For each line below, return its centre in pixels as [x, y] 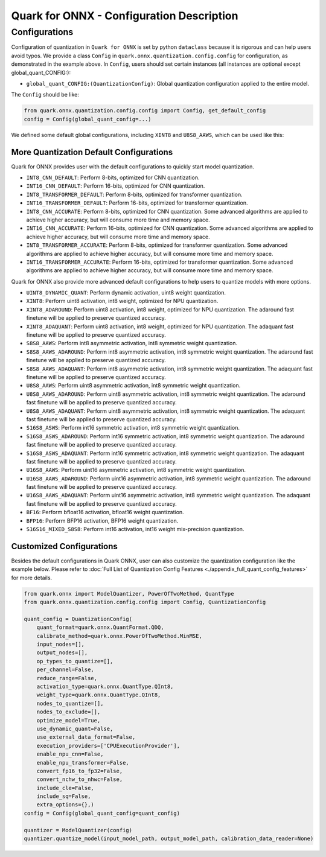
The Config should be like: [45, 95]
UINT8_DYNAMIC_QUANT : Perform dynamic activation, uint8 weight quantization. [126, 293]
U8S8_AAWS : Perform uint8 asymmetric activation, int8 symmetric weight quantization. [133, 386]
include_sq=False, [64, 796]
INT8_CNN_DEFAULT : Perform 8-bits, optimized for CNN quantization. [113, 177]
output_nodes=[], [62, 653]
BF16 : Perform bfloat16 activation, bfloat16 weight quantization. [105, 512]
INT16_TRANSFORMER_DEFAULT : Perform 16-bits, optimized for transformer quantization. [137, 203]
